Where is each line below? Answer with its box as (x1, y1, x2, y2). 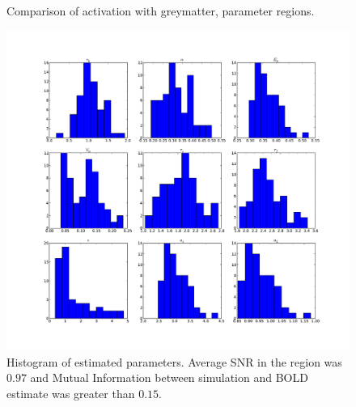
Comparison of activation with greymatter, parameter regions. (6, 2, 315, 19)
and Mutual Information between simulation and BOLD (30, 369, 308, 386)
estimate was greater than (6, 384, 135, 401)
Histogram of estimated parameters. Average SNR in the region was (6, 353, 342, 370)
